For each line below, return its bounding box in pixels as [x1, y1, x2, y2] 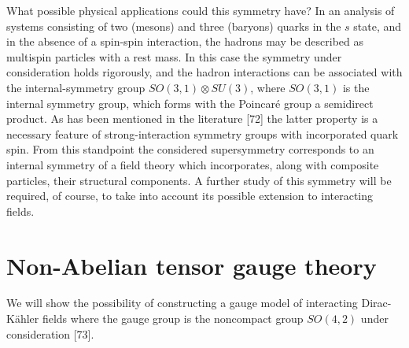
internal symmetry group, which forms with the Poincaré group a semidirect [6, 94, 374, 111]
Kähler [6, 310, 39, 327]
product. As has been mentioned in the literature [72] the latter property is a [6, 110, 378, 127]
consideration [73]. [6, 325, 94, 342]
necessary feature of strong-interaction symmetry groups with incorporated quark [6, 125, 399, 142]
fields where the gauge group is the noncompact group [42, 310, 304, 327]
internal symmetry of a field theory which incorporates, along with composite [6, 156, 379, 172]
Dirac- [361, 294, 392, 311]
